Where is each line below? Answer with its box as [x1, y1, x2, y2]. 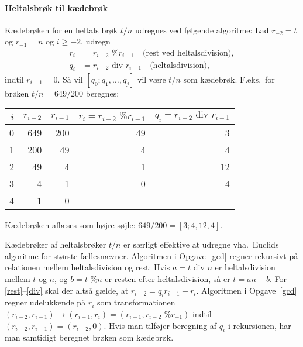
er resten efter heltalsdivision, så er [105, 273, 230, 284]
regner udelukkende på [5, 296, 86, 308]
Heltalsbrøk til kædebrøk [5, 1, 108, 13]
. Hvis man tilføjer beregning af [104, 319, 217, 331]
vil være [137, 73, 166, 85]
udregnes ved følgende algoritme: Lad [135, 23, 269, 36]
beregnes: [85, 87, 119, 99]
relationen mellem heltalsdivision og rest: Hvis [5, 261, 170, 273]
